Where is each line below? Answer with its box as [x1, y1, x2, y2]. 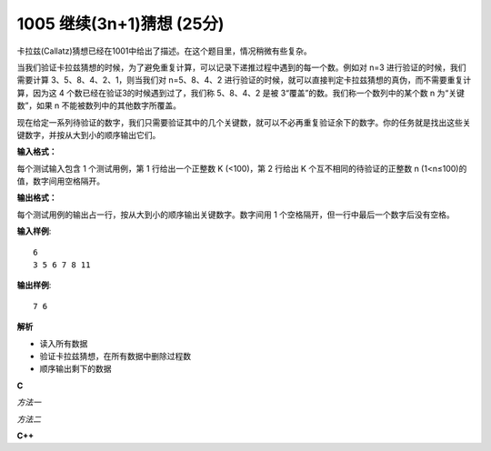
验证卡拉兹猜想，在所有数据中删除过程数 [39, 350, 191, 361]
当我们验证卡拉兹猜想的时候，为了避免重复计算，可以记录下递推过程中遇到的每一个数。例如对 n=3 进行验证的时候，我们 [16, 62, 467, 73]
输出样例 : [16, 280, 52, 291]
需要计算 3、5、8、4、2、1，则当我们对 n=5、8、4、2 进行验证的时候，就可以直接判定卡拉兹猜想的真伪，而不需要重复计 [16, 75, 472, 85]
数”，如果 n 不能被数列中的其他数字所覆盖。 [16, 100, 182, 111]
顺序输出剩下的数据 [39, 364, 112, 375]
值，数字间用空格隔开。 [16, 175, 105, 186]
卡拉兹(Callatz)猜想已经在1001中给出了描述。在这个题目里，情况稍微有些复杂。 [16, 45, 313, 56]
